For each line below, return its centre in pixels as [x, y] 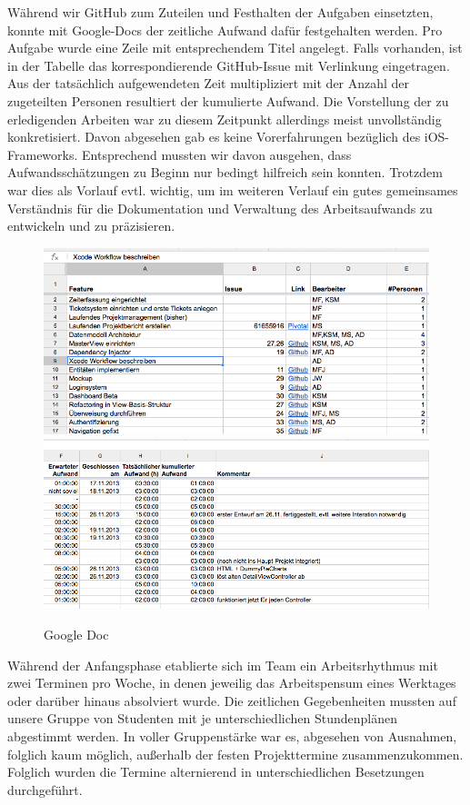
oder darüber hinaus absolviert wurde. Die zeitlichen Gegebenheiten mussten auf [232, 700]
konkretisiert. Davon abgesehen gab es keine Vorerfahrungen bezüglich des [214, 137]
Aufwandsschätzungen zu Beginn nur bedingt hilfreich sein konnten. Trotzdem [225, 172]
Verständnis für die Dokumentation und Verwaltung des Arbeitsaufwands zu [220, 208]
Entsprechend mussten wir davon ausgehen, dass [217, 154]
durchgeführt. [45, 789]
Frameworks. [43, 154]
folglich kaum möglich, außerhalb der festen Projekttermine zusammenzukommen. [235, 754]
